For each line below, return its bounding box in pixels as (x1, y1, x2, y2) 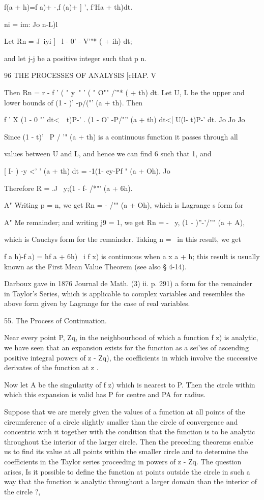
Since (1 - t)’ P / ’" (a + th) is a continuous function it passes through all (4, 131, 238, 142)
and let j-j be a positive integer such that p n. (4, 52, 147, 63)
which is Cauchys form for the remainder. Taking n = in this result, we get (4, 234, 241, 244)
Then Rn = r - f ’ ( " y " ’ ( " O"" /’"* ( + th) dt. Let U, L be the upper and (4, 87, 245, 97)
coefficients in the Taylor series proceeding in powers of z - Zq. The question (4, 456, 242, 466)
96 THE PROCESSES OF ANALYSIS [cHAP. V (4, 70, 157, 80)
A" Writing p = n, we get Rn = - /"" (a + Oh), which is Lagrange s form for (4, 200, 244, 210)
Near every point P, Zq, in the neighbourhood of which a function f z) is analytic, (4, 332, 258, 343)
